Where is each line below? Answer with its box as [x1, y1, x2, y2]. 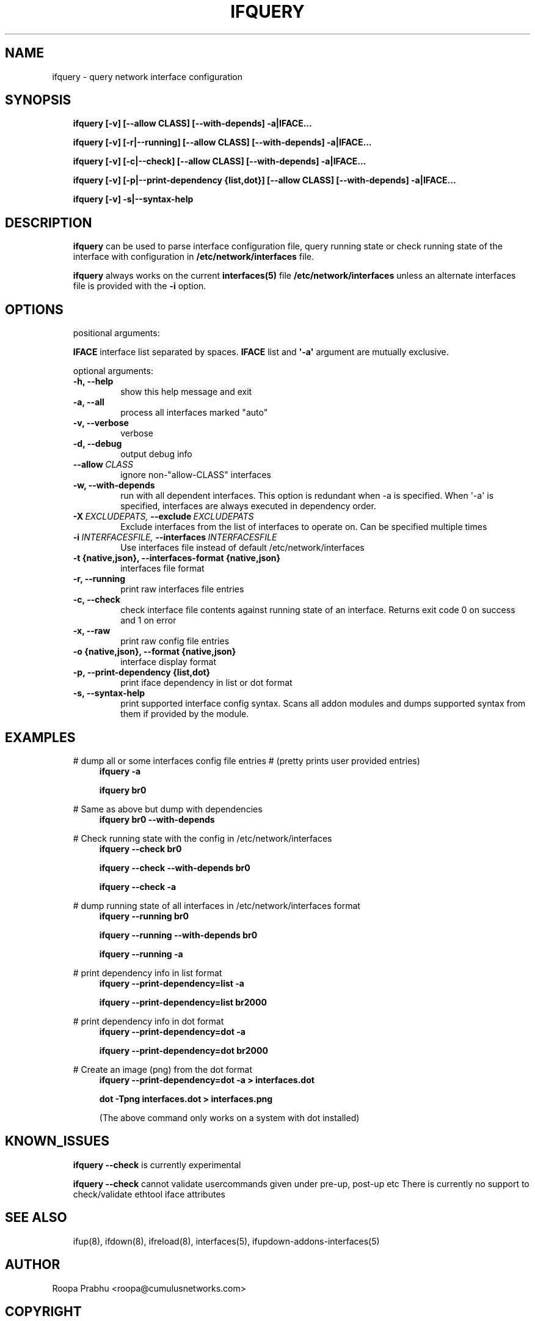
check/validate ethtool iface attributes [73, 1188, 225, 1199]
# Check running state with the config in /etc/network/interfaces [73, 833, 332, 844]
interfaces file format [120, 563, 205, 574]
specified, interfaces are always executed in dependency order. [120, 501, 376, 512]
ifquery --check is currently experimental [73, 1159, 241, 1170]
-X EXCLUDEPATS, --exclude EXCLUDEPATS [73, 511, 254, 522]
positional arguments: [73, 328, 160, 339]
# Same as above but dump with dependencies [73, 803, 263, 814]
